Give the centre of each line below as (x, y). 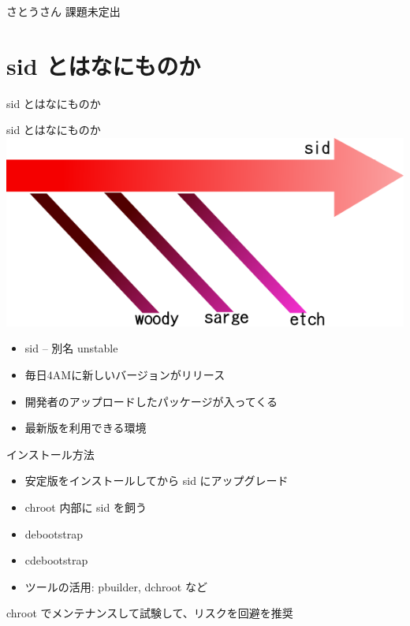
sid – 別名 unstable (71, 348)
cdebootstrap (56, 560)
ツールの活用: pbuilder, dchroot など (116, 586)
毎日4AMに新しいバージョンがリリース (125, 375)
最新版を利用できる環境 (86, 428)
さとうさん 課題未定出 (63, 11)
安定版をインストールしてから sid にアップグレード (157, 481)
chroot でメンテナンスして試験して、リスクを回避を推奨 (150, 613)
